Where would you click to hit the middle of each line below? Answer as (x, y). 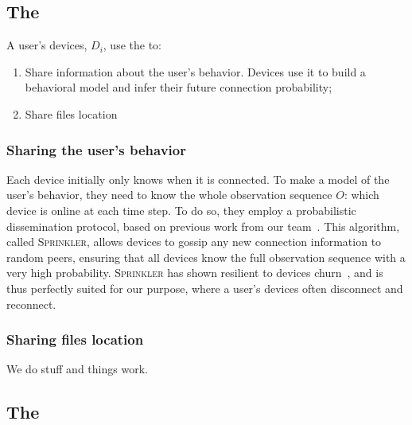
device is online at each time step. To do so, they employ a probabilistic (181, 210)
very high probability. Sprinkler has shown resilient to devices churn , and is (195, 273)
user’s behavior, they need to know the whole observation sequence (169, 195)
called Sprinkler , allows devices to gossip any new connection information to (194, 242)
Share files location (71, 113)
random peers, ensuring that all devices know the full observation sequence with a (206, 257)
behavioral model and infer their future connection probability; (179, 87)
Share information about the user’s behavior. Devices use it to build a (195, 71)
